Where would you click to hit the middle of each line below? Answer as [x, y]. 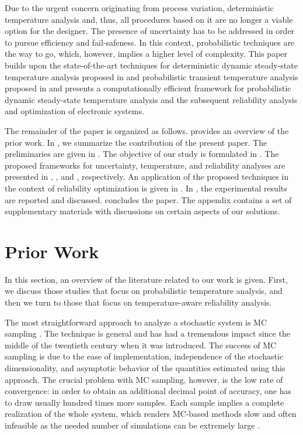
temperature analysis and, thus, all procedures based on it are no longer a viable [149, 19]
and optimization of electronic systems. [75, 111]
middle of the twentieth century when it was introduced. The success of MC [141, 345]
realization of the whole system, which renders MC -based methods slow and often [151, 414]
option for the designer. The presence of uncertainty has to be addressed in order [150, 31]
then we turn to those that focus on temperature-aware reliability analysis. [138, 302]
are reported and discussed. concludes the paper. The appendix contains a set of [148, 199]
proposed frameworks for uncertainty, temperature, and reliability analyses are [145, 165]
